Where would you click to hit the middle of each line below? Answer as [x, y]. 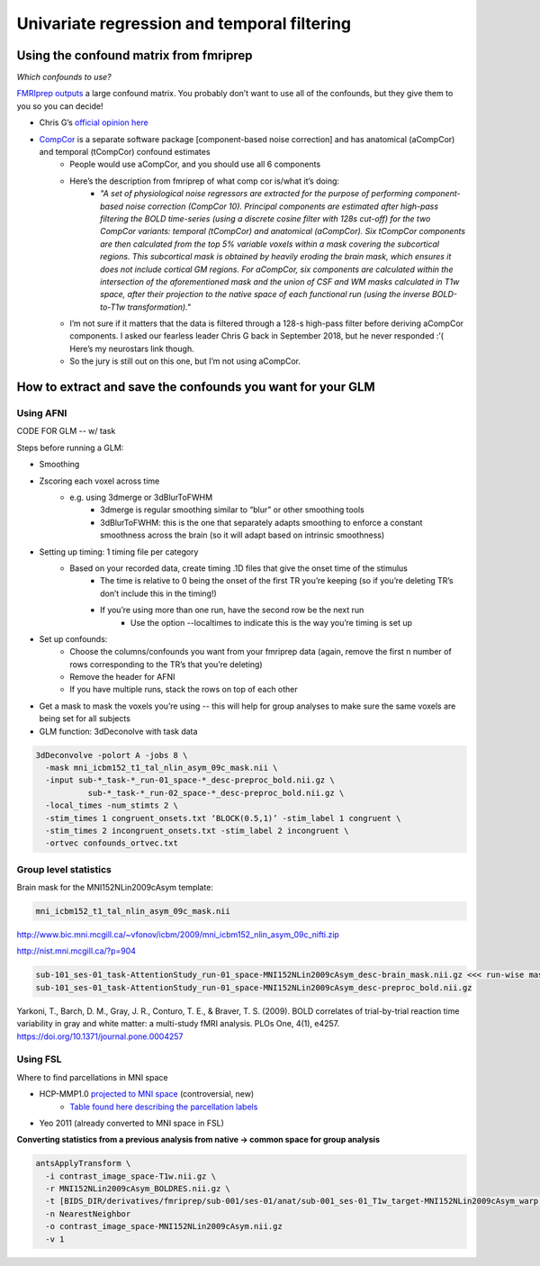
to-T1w [113, 307]
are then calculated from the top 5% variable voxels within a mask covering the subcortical [270, 244]
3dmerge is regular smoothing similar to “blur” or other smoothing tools [232, 510]
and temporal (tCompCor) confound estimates [125, 152]
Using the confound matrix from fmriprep [135, 55]
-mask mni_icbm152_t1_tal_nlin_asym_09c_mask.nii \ [162, 768]
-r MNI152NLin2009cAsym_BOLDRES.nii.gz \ [138, 1189]
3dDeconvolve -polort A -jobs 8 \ [112, 755]
